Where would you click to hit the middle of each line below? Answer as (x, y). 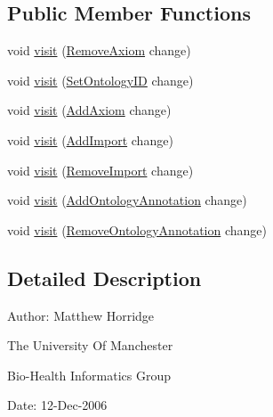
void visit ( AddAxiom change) (89, 110)
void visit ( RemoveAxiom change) (99, 50)
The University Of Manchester (90, 345)
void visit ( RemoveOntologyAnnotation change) (137, 229)
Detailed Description (104, 278)
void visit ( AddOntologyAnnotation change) (127, 200)
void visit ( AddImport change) (90, 139)
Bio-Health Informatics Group (89, 375)
